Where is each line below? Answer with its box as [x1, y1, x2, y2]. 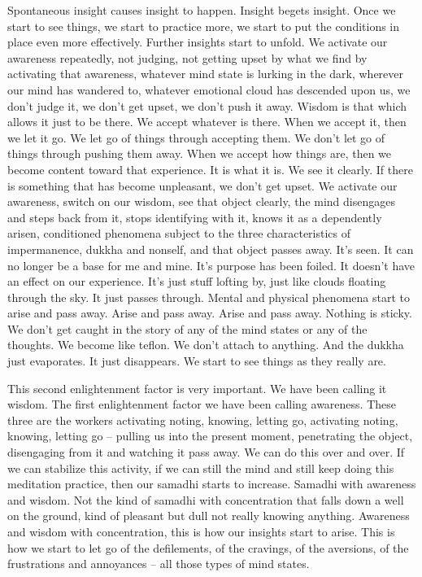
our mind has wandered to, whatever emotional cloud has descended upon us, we [7, 81, 411, 98]
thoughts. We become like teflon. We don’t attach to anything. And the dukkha [7, 336, 404, 353]
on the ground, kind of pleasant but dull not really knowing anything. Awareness [7, 507, 410, 524]
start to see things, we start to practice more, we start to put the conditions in [7, 17, 400, 34]
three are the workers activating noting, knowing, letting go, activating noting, [7, 411, 398, 428]
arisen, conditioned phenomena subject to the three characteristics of [7, 225, 351, 242]
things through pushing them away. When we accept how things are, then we [7, 145, 392, 162]
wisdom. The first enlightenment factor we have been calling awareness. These [7, 396, 396, 413]
